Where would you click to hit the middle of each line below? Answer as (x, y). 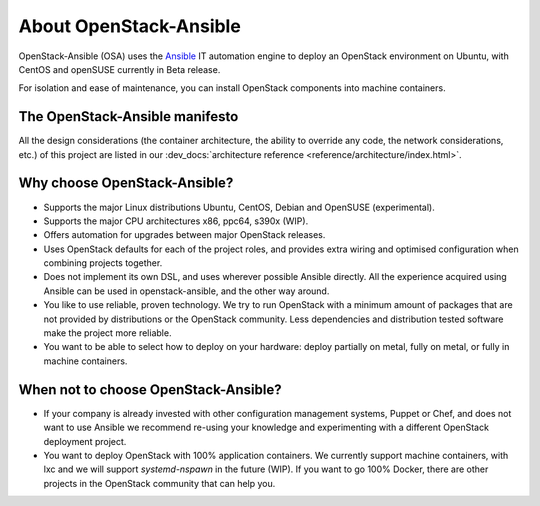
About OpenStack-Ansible (130, 26)
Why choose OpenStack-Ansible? (126, 183)
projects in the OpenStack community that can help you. (159, 483)
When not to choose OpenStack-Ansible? (150, 389)
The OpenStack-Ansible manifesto (128, 116)
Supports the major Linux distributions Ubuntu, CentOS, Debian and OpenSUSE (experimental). (239, 207)
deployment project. (85, 441)
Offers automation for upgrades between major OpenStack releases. (184, 235)
